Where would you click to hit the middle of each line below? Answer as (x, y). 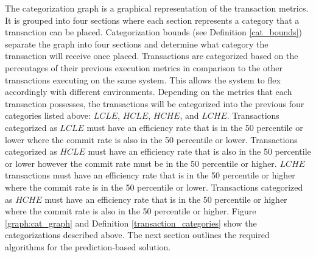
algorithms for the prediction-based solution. (88, 246)
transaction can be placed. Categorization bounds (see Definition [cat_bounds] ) (153, 32)
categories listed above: (48, 115)
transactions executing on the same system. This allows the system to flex (143, 79)
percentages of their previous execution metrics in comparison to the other (144, 67)
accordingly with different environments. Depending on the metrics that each (149, 92)
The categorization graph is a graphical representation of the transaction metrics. (157, 8)
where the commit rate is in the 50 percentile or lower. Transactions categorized (154, 187)
